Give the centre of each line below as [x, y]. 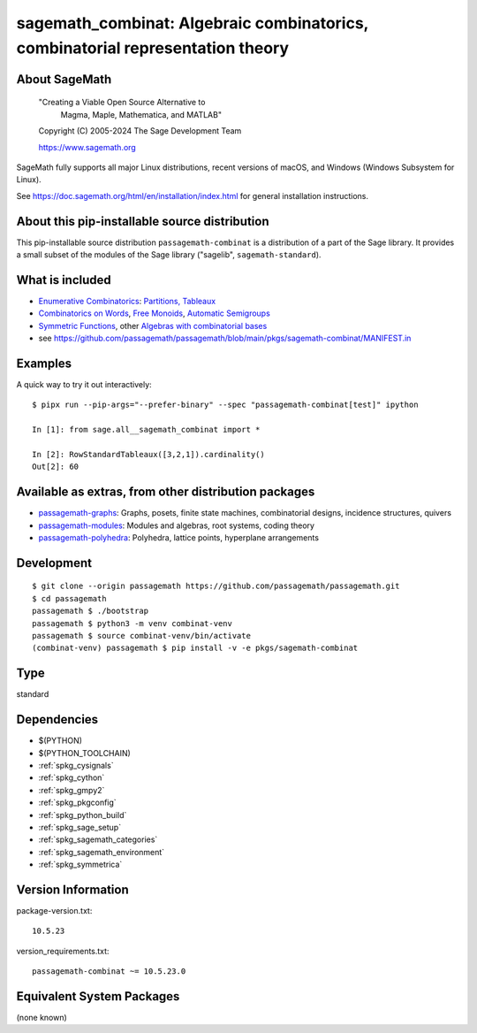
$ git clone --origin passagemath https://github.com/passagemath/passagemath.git [216, 586]
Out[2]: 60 [56, 467]
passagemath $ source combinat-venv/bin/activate [142, 635]
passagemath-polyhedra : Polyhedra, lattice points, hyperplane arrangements [179, 538]
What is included [64, 280]
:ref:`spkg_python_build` [83, 815]
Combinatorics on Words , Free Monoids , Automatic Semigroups [155, 313]
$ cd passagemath [69, 598]
